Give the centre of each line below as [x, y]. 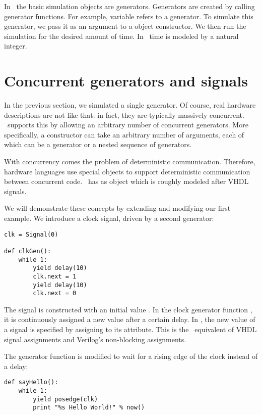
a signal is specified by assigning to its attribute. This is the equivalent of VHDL [130, 329]
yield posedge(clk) [65, 399]
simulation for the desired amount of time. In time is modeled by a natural [121, 36]
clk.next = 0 [55, 293]
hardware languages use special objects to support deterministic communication [127, 171]
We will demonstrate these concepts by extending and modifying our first [117, 208]
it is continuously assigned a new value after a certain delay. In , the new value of [130, 319]
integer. [16, 46]
